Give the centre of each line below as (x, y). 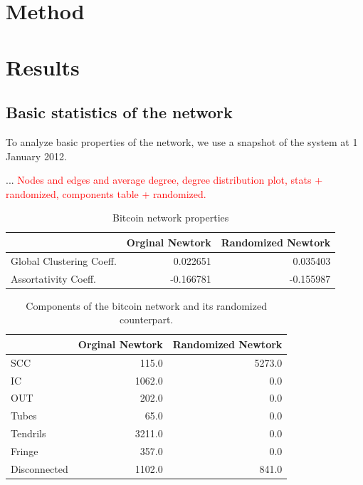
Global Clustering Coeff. (64, 260)
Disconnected (40, 468)
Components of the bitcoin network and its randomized (146, 305)
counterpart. (147, 319)
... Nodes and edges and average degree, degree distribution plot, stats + (164, 180)
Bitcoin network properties (170, 218)
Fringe (25, 450)
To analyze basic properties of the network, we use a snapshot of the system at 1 (182, 141)
